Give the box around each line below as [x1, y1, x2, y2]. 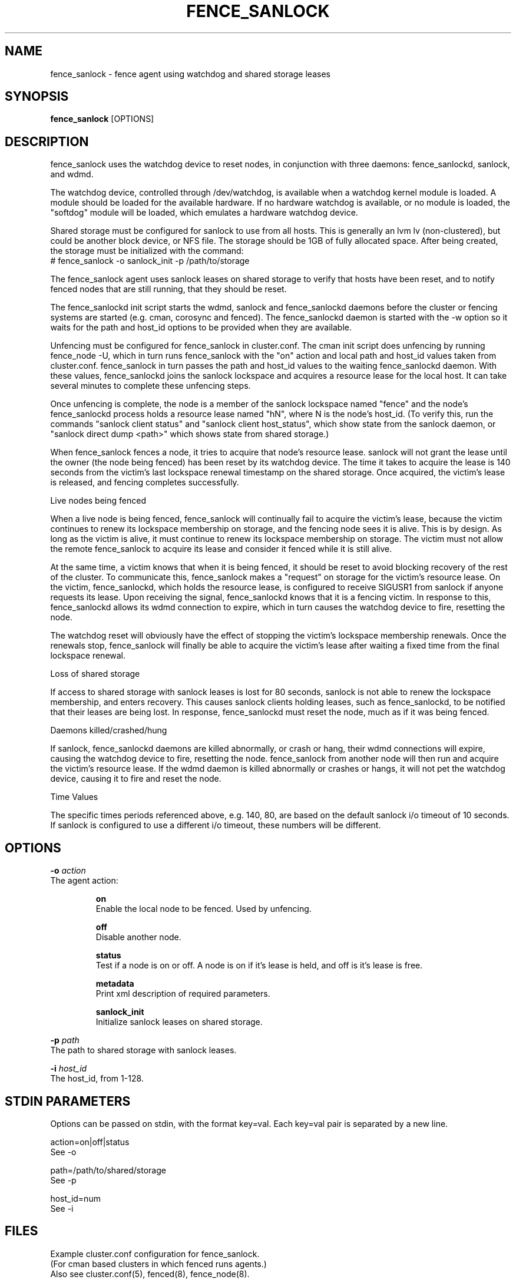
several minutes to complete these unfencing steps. [50, 381, 251, 391]
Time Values [50, 792, 98, 802]
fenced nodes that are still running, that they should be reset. [50, 284, 287, 295]
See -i [50, 1203, 74, 1213]
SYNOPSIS [5, 89, 69, 104]
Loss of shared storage [50, 669, 140, 679]
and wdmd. [50, 169, 94, 180]
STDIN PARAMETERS [5, 1093, 131, 1109]
